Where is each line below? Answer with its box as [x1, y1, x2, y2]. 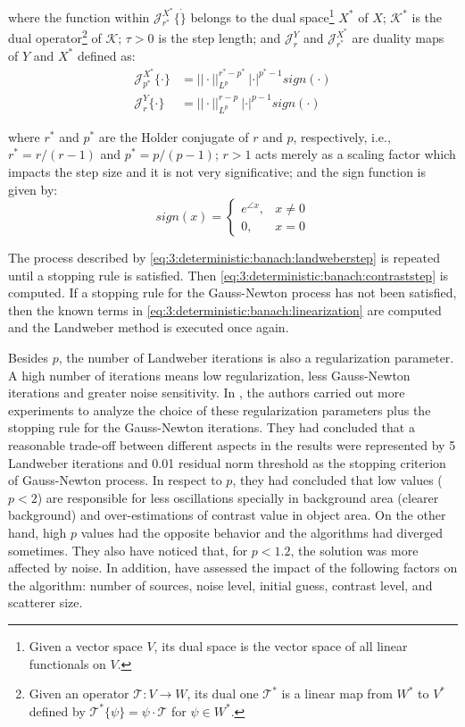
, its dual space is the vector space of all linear [154, 636, 408, 655]
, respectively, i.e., [293, 127, 391, 146]
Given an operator [29, 684, 129, 703]
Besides [8, 348, 49, 367]
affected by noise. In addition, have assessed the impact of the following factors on [8, 558, 458, 577]
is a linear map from [281, 684, 393, 703]
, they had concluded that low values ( [232, 471, 443, 489]
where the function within [8, 7, 150, 26]
